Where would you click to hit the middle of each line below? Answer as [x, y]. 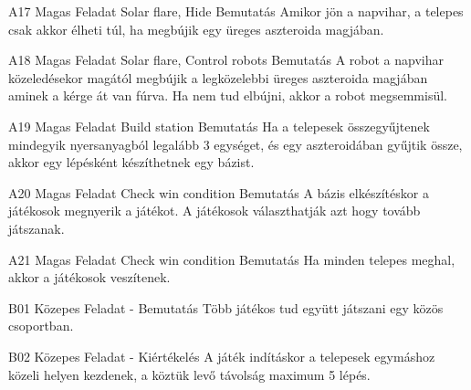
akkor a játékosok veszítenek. [89, 277]
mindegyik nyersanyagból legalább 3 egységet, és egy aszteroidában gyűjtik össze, [235, 144]
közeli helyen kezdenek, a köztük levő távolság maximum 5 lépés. [189, 374]
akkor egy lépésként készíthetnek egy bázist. [131, 162]
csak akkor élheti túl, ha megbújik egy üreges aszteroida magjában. [196, 29]
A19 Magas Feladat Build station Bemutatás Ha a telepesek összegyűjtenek [219, 126]
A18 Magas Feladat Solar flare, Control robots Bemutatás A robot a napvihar [226, 60]
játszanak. [37, 228]
